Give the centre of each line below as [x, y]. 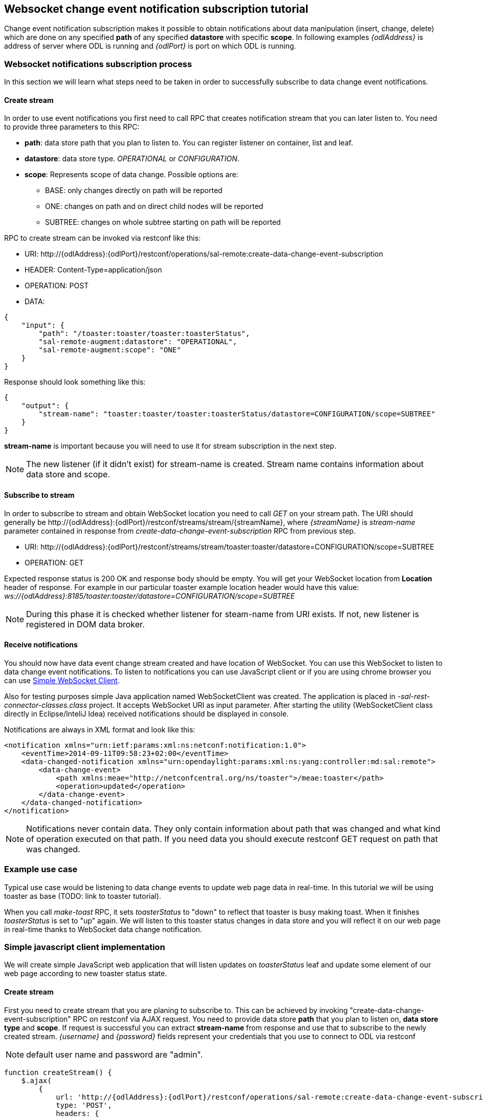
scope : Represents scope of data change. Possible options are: [131, 175]
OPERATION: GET [54, 562]
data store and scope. [68, 475]
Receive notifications [41, 645]
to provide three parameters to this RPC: [72, 127]
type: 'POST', [84, 1105]
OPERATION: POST [57, 286]
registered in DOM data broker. [85, 624]
